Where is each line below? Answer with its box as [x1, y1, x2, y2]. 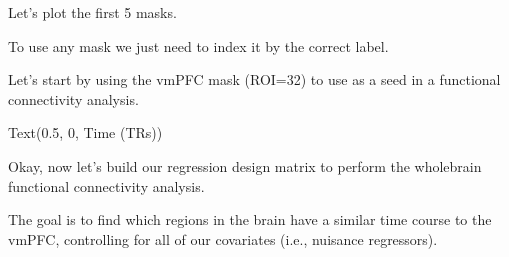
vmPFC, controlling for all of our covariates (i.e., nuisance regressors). [8, 228, 438, 249]
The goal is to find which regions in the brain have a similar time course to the [8, 209, 492, 230]
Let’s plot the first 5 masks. [8, 2, 177, 22]
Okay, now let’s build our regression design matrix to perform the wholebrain [8, 155, 482, 176]
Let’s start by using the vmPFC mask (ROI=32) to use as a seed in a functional [8, 69, 501, 90]
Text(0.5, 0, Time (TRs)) [8, 122, 163, 143]
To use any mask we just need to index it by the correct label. [8, 35, 389, 56]
